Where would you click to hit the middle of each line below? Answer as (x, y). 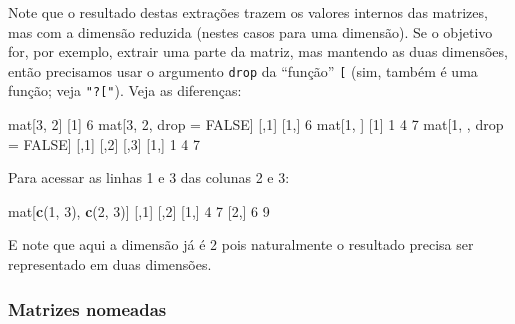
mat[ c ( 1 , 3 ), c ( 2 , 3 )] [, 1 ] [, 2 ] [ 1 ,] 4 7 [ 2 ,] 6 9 (139, 210)
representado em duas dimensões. (110, 264)
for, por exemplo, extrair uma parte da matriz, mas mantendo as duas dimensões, (258, 51)
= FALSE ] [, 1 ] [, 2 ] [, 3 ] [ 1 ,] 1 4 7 (104, 143)
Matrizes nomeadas (87, 308)
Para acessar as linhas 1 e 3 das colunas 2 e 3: (149, 177)
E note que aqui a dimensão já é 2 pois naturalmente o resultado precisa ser (241, 244)
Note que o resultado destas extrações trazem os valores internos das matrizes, (248, 12)
